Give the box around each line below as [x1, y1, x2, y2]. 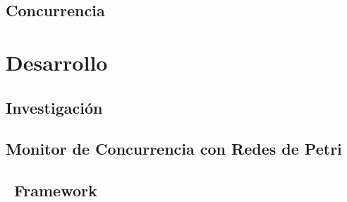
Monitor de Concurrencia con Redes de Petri [6, 138, 342, 160]
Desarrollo [6, 47, 108, 76]
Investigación [6, 96, 103, 118]
